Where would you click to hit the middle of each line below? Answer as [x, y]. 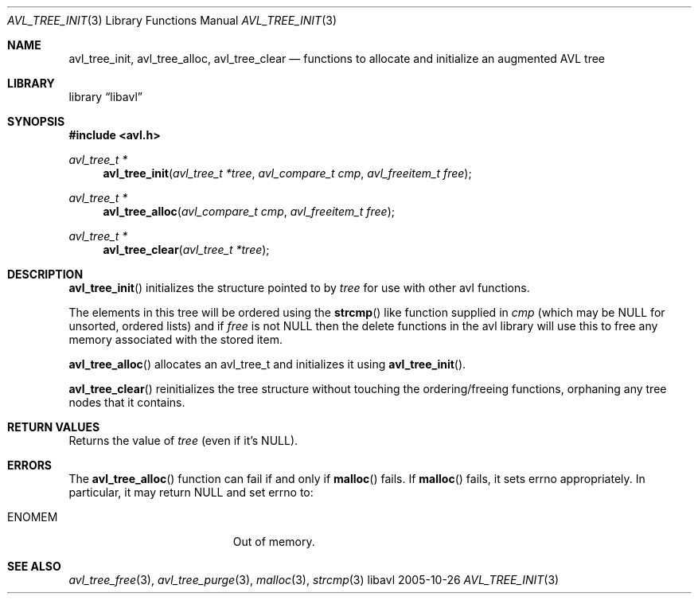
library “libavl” [105, 97]
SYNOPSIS [36, 121]
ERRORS [30, 465]
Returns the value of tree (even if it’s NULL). [183, 440]
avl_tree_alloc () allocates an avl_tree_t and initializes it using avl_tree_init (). [267, 364]
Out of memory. [274, 542]
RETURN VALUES [54, 427]
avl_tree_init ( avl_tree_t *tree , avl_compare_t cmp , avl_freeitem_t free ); [287, 173]
